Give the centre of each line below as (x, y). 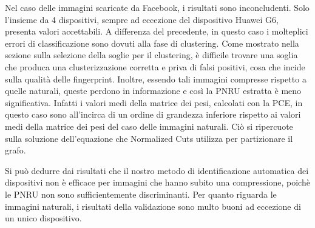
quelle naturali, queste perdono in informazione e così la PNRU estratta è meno (153, 91)
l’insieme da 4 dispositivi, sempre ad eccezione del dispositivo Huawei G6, (142, 19)
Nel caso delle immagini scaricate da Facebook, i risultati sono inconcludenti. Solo (157, 7)
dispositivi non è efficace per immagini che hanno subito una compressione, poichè (157, 182)
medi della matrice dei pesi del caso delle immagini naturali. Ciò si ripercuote (149, 126)
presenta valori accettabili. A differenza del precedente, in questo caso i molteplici (157, 31)
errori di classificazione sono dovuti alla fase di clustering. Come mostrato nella (152, 43)
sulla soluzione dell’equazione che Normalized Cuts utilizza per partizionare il (149, 138)
